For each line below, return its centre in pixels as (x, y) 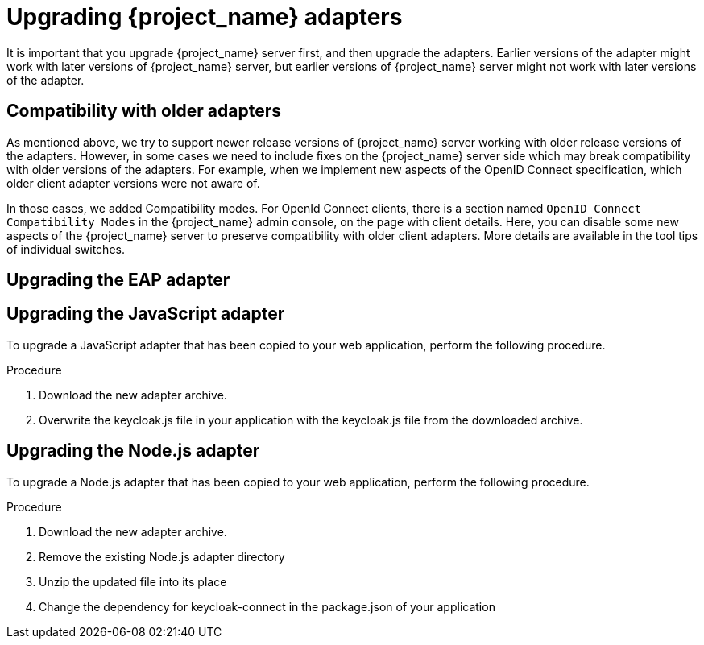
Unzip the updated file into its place (133, 581)
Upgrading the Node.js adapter (133, 451)
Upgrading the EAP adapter (118, 280)
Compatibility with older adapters (144, 111)
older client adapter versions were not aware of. (133, 183)
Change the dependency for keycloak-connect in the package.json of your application (267, 606)
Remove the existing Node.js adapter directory (162, 556)
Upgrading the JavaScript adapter (146, 314)
